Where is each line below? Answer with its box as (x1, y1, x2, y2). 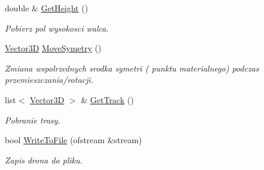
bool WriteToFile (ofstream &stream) (5, 134, 142, 146)
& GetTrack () (81, 93, 134, 106)
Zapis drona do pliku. (5, 153, 83, 166)
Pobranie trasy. (5, 113, 60, 126)
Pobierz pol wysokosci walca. (5, 21, 109, 34)
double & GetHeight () (5, 2, 88, 14)
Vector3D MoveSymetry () (5, 42, 102, 54)
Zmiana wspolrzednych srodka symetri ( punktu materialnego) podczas (5, 61, 259, 74)
